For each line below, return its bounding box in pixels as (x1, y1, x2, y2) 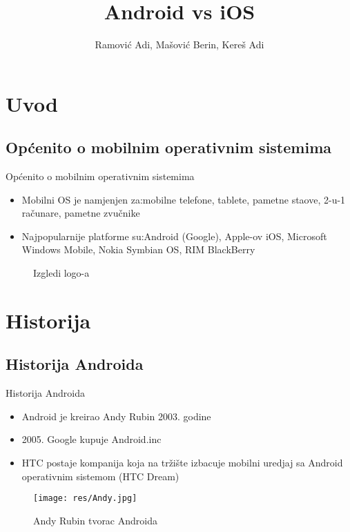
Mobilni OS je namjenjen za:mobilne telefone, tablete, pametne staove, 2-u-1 (21, 192, 346, 206)
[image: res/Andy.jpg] (33, 493, 137, 504)
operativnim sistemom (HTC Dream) (21, 469, 179, 483)
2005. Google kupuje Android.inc (21, 432, 162, 446)
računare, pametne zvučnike (21, 206, 140, 220)
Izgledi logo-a (33, 266, 90, 280)
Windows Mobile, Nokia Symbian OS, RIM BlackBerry (21, 242, 255, 257)
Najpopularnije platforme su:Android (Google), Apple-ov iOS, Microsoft (21, 228, 327, 243)
